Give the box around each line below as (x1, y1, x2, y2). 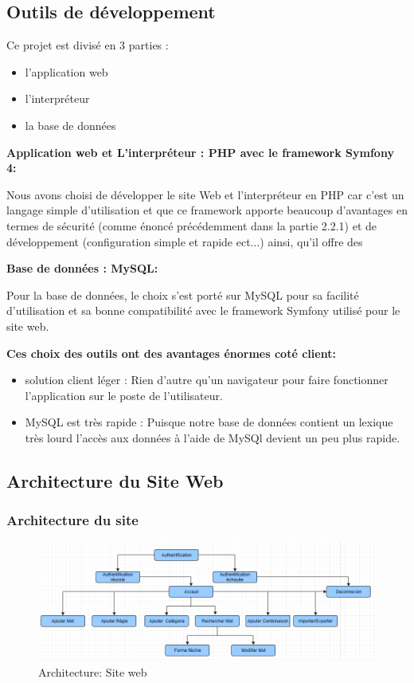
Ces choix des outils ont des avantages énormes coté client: (6, 344, 336, 361)
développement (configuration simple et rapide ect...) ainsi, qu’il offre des (6, 233, 363, 249)
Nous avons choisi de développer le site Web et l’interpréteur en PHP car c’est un (6, 186, 404, 202)
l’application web (25, 63, 108, 80)
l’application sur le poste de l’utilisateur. (25, 387, 223, 403)
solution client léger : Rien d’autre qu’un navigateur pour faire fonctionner (25, 371, 389, 388)
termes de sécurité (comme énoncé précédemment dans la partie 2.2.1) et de (6, 217, 377, 234)
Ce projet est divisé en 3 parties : (6, 37, 169, 53)
